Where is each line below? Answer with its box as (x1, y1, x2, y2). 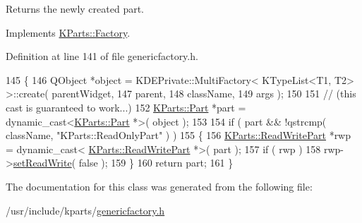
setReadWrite (13, 155, 72, 170)
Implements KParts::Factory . (6, 25, 131, 40)
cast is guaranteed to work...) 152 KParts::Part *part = (6, 100, 246, 114)
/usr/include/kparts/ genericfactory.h (6, 203, 165, 217)
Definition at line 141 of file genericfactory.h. (6, 49, 198, 64)
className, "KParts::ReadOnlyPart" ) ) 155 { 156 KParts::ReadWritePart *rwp (6, 128, 351, 143)
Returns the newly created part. (6, 1, 145, 16)
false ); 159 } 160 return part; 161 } (78, 155, 234, 170)
